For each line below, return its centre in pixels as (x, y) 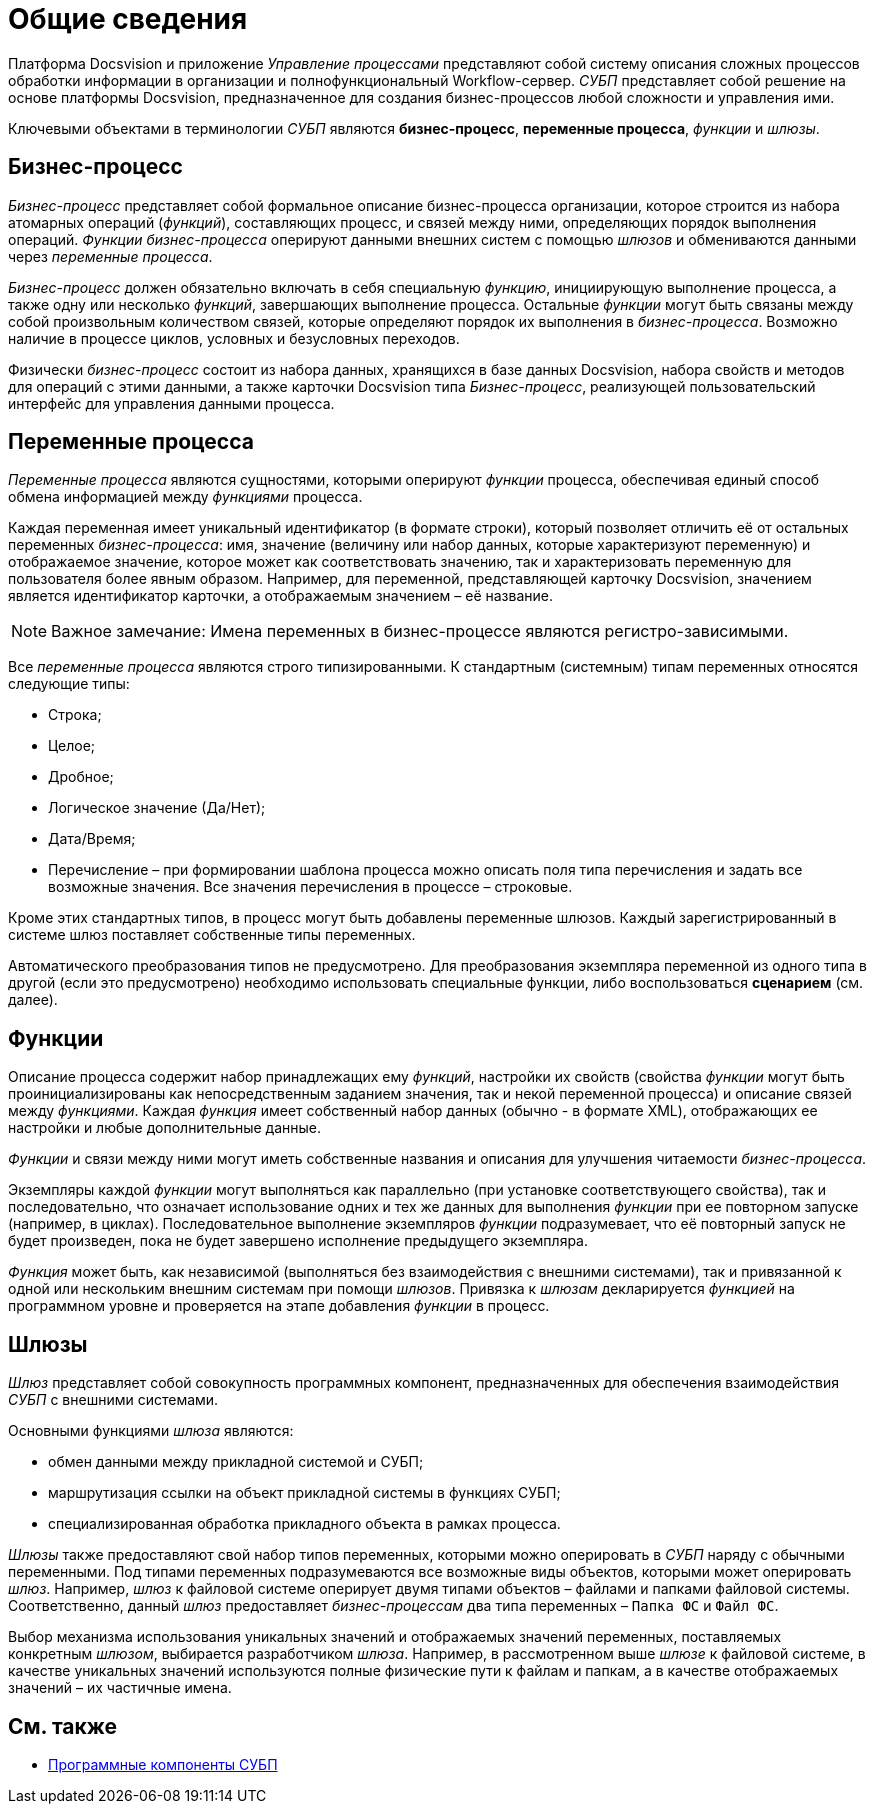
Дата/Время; (92, 839)
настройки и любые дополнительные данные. (165, 1128)
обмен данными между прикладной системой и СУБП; (236, 1462)
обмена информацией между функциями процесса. (185, 497)
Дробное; (81, 777)
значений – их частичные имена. (120, 1688)
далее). (33, 1000)
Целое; (72, 746)
